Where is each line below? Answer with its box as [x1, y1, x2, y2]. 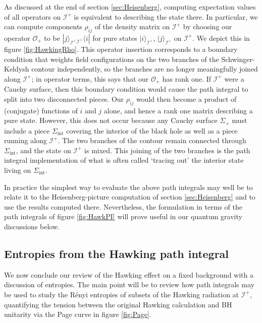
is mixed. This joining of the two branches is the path [84, 145, 250, 155]
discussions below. [4, 221, 60, 231]
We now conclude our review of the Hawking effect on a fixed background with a [4, 269, 253, 280]
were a [224, 73, 244, 84]
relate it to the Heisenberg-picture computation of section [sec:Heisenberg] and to [4, 191, 255, 202]
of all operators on [4, 11, 61, 22]
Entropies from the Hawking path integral [4, 245, 229, 261]
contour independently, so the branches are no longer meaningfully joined [31, 63, 258, 74]
